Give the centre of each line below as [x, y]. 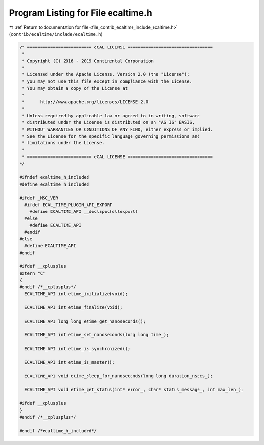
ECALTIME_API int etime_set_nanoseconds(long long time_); [97, 335]
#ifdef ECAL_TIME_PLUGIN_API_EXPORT [68, 205]
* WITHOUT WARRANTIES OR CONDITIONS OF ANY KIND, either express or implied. [117, 129]
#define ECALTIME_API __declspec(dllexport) [84, 211]
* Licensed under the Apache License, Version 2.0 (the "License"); [106, 74]
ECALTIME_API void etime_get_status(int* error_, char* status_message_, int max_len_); [134, 390]
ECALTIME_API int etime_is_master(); [70, 362]
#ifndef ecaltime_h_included [54, 177]
